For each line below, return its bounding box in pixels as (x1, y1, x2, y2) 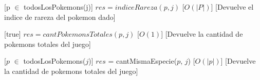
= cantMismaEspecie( (108, 56, 177, 66)
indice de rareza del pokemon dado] (4, 11, 116, 22)
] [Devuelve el (211, 2, 254, 12)
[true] (4, 29, 21, 39)
